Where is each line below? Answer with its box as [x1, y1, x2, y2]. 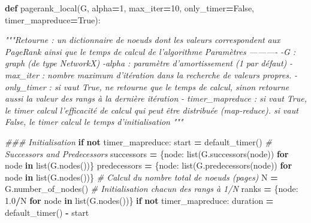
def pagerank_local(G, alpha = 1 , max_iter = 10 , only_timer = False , [5, 2, 255, 14]
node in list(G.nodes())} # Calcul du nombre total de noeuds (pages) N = [5, 170, 278, 183]
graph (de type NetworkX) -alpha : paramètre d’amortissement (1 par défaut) [5, 57, 287, 69]
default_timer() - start [5, 206, 89, 218]
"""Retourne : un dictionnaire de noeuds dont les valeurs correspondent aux [5, 33, 280, 46]
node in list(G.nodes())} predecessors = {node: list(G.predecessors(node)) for [5, 159, 292, 172]
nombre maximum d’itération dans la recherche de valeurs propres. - [47, 68, 297, 81]
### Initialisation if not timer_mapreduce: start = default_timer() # [5, 135, 272, 148]
